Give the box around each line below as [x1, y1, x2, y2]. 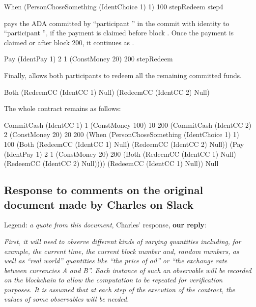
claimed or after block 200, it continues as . [4, 37, 134, 47]
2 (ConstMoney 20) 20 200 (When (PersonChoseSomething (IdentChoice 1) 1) [4, 129, 239, 140]
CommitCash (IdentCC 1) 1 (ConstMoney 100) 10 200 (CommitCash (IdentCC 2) [4, 119, 252, 130]
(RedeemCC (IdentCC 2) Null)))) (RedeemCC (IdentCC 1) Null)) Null [4, 158, 219, 168]
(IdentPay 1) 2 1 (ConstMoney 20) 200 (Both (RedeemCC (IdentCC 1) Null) [4, 148, 236, 159]
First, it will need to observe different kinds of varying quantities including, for [4, 236, 241, 246]
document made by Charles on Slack [4, 196, 194, 212]
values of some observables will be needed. [4, 294, 129, 304]
